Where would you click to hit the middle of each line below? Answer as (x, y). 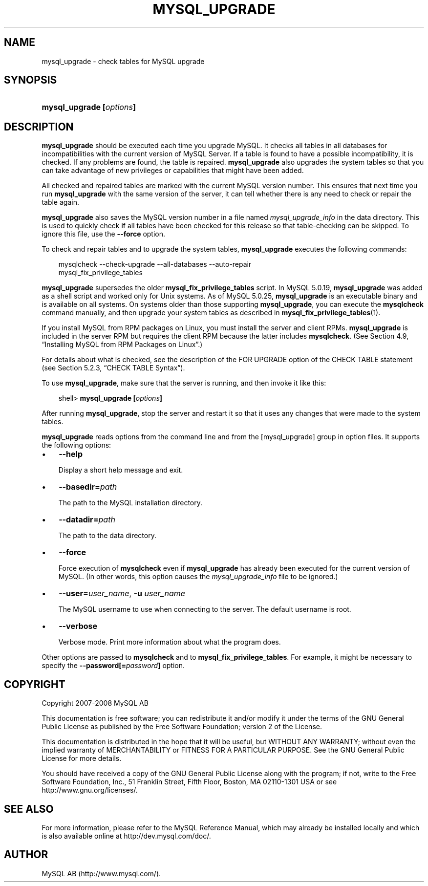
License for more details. (82, 758)
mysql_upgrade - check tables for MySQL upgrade (123, 61)
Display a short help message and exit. (121, 470)
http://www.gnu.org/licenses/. (90, 790)
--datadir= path (87, 520)
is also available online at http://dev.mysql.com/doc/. (126, 836)
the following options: (76, 445)
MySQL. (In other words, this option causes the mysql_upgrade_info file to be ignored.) (198, 577)
